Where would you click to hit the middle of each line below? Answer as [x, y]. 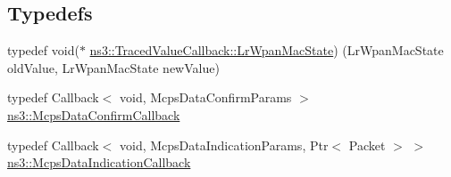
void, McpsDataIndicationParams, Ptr [224, 145]
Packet [367, 145]
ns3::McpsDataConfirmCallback [94, 114]
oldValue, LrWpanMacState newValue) [113, 67]
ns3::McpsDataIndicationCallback [99, 162]
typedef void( [43, 50]
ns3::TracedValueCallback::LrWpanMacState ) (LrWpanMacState [267, 50]
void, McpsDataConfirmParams [206, 97]
